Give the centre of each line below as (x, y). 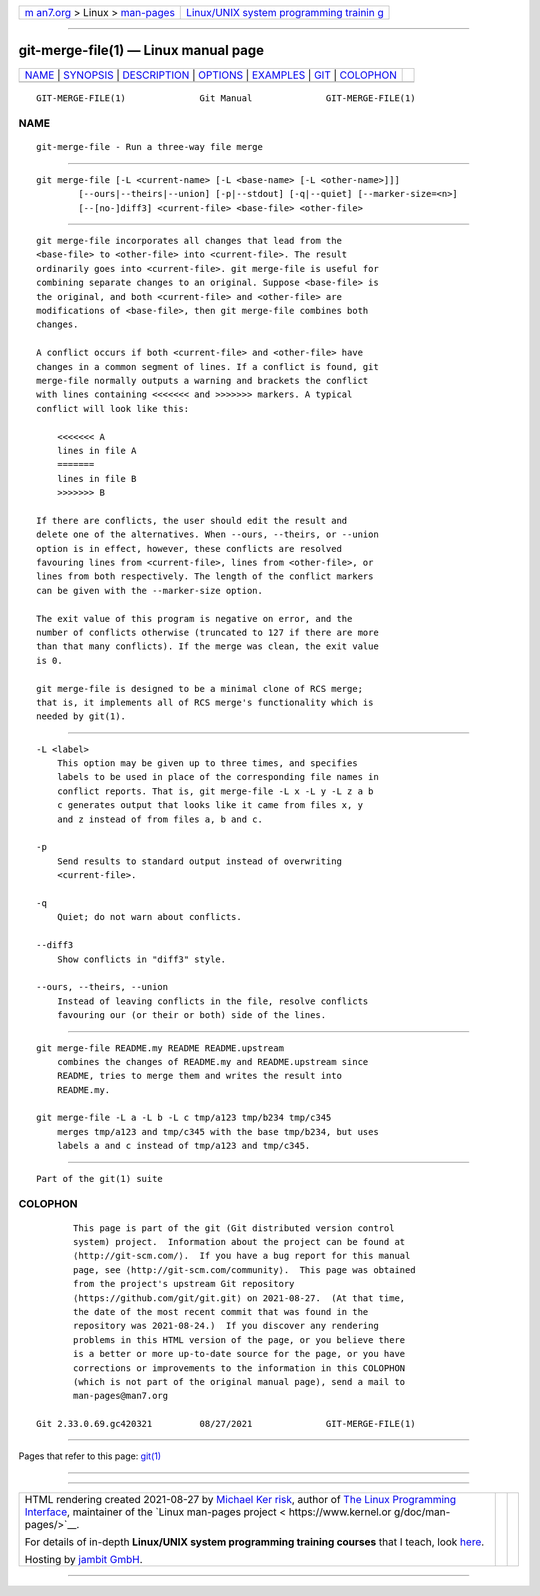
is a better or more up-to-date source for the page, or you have (239, 1354)
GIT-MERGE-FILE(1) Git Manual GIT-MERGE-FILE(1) (226, 98)
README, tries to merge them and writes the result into (199, 1076)
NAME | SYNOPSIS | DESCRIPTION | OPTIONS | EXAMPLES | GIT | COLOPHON (210, 75)
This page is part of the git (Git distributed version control (234, 1228)
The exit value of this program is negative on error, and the (194, 618)
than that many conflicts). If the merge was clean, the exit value (207, 646)
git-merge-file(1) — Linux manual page (141, 50)
